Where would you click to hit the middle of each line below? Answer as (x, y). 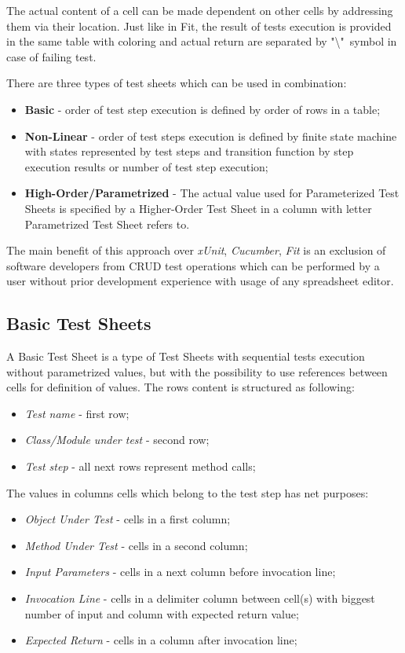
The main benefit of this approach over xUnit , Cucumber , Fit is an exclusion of (196, 250)
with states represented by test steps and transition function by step (189, 151)
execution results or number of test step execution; (146, 166)
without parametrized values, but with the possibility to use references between (197, 371)
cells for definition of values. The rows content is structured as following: (181, 387)
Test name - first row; (77, 413)
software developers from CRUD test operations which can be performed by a (193, 265)
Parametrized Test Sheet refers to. (107, 224)
